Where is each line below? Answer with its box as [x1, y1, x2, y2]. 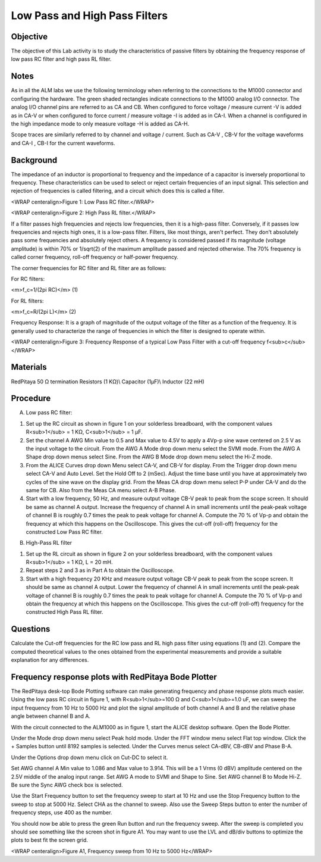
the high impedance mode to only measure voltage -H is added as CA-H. [11, 120, 190, 127]
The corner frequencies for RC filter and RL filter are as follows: [11, 264, 166, 271]
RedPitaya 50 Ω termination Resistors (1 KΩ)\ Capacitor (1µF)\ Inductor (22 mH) [11, 378, 204, 385]
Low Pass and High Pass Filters [11, 9, 168, 22]
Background [11, 155, 58, 165]
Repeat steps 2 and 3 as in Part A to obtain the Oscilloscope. [26, 567, 175, 574]
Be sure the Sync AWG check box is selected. [11, 781, 123, 788]
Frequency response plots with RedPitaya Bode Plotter [11, 672, 217, 682]
